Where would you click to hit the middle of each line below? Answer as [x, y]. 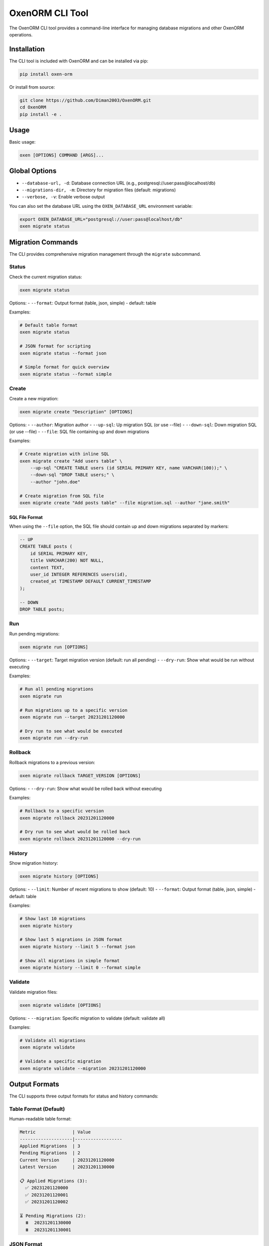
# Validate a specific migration [61, 1061]
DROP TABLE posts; [42, 609]
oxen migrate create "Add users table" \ [71, 461]
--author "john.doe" [55, 482]
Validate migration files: [33, 992]
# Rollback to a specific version [62, 811]
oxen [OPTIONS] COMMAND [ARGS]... [62, 155]
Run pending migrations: [34, 633]
